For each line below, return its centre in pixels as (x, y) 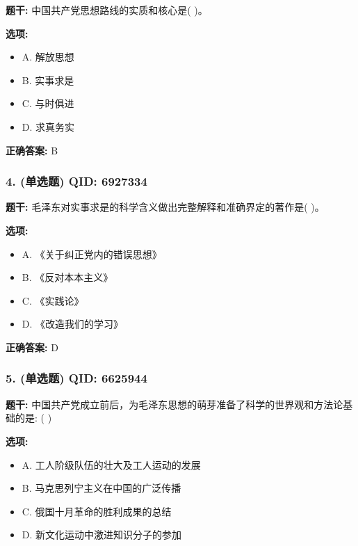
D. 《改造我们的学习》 (73, 324)
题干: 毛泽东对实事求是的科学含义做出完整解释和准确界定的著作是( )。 (165, 207)
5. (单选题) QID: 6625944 (76, 378)
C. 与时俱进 (48, 103)
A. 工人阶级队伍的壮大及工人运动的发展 (111, 464)
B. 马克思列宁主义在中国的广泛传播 (101, 488)
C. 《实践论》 (53, 300)
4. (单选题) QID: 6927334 (76, 181)
